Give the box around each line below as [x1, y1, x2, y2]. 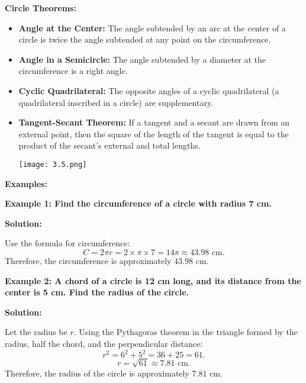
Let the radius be [5, 326, 67, 338]
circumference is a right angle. [18, 65, 128, 77]
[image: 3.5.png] [18, 160, 87, 169]
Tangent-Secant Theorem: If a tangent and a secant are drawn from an [18, 116, 290, 128]
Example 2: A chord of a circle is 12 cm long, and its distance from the [5, 274, 301, 287]
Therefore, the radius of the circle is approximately [5, 366, 189, 379]
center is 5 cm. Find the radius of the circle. [5, 286, 189, 298]
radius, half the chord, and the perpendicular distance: [5, 337, 203, 349]
